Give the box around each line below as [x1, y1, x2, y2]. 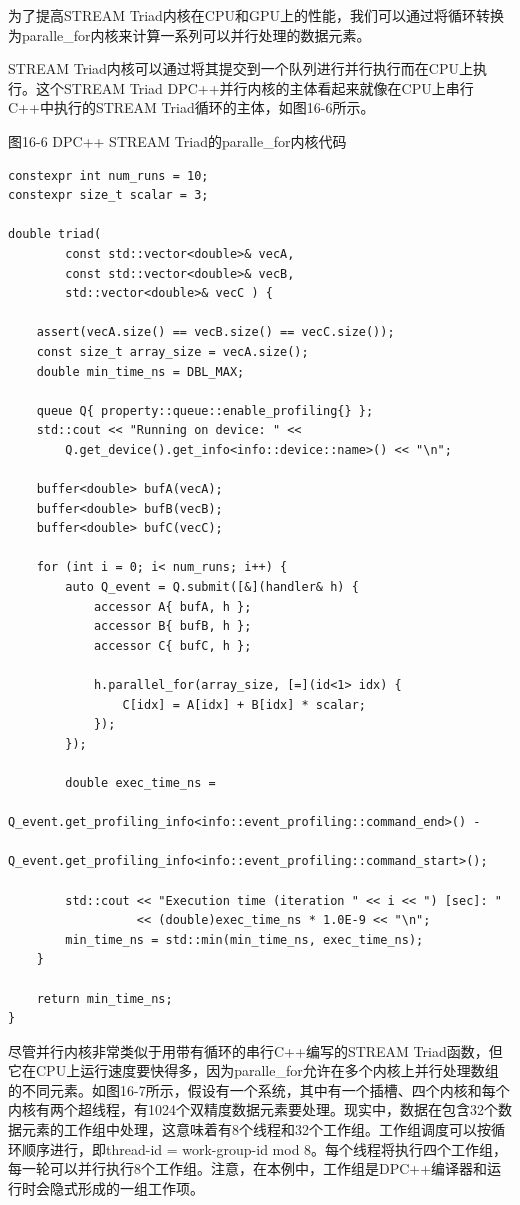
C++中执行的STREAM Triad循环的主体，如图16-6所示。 [8, 97, 375, 118]
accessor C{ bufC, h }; [93, 638, 252, 653]
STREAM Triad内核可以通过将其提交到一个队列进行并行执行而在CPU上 [8, 58, 473, 79]
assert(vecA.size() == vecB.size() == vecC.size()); [36, 325, 395, 340]
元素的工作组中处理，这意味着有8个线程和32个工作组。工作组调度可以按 [21, 1119, 491, 1140]
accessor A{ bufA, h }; [93, 599, 252, 614]
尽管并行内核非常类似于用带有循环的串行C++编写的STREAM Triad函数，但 [8, 1040, 503, 1061]
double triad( [8, 227, 102, 242]
